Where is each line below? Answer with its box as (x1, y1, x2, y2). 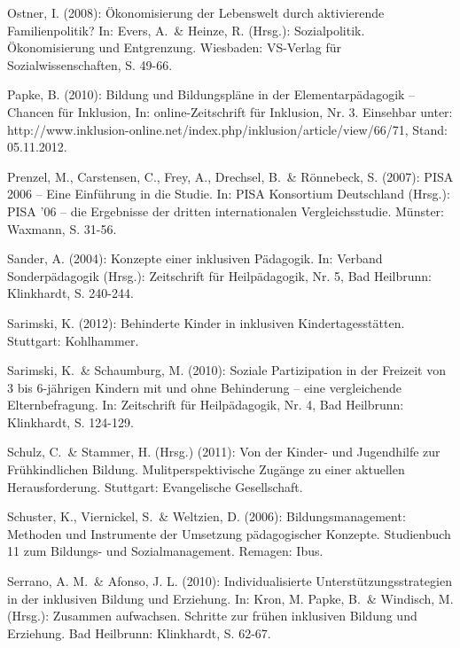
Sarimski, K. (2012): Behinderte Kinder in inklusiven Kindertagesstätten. (7, 313, 405, 332)
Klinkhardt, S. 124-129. (7, 412, 134, 431)
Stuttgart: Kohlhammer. (7, 331, 139, 349)
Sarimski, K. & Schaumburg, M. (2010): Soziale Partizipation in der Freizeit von (7, 361, 446, 379)
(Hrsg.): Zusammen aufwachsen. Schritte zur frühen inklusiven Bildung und (7, 606, 417, 625)
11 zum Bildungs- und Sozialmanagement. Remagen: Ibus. (7, 542, 324, 560)
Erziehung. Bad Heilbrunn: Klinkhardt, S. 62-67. (7, 623, 271, 642)
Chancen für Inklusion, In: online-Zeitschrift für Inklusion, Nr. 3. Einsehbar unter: (7, 102, 453, 121)
